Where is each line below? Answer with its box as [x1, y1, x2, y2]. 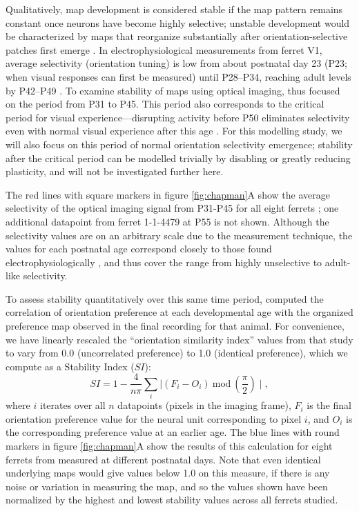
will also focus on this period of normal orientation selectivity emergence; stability [6, 137, 353, 151]
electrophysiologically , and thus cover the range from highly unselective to [6, 254, 322, 269]
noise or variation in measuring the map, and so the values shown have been [6, 479, 328, 493]
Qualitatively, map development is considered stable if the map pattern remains [6, 2, 343, 16]
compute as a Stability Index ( [6, 359, 135, 373]
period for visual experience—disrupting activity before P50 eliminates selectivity [6, 110, 350, 124]
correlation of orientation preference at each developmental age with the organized [6, 305, 353, 319]
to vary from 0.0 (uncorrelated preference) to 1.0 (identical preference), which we [6, 345, 348, 360]
